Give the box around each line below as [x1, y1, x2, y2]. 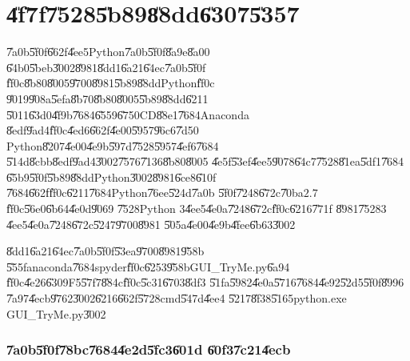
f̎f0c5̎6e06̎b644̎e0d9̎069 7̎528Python [6, 200, 176, 217]
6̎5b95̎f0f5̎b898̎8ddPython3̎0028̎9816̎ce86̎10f [6, 168, 217, 185]
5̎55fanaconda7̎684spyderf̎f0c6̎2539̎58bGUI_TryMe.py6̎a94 [6, 258, 290, 275]
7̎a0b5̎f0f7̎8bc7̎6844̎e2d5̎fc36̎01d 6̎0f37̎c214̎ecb [6, 339, 291, 359]
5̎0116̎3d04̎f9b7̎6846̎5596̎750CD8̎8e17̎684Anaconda [6, 106, 249, 122]
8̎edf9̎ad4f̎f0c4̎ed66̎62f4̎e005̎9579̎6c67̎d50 [6, 122, 199, 138]
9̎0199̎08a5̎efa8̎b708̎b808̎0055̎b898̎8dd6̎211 [6, 90, 209, 106]
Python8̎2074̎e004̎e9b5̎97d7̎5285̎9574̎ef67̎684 [6, 137, 219, 154]
